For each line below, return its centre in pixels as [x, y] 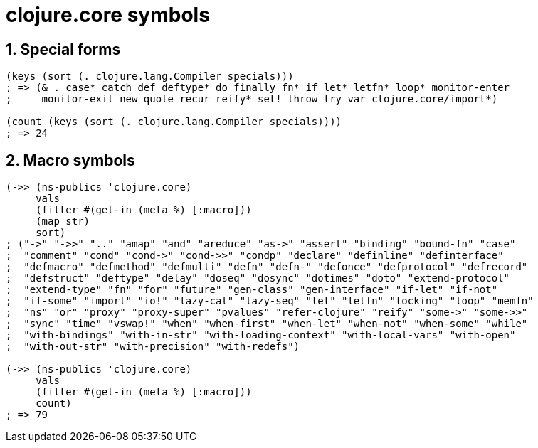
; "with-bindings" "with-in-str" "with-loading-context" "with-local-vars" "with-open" [261, 335]
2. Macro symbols [70, 160]
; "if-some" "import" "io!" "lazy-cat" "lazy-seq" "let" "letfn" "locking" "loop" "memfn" [270, 301]
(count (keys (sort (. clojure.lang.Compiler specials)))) [174, 122]
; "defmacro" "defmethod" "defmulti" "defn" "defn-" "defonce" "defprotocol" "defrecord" [267, 267]
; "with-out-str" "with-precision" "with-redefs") [153, 347]
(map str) [63, 222]
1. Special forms [63, 49]
